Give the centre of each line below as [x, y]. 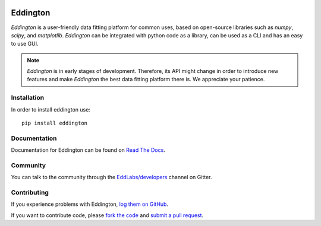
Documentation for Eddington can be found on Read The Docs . [88, 150]
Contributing [30, 193]
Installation [28, 98]
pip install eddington [55, 123]
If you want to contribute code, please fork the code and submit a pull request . [107, 215]
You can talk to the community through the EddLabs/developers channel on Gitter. [111, 177]
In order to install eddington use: [51, 109]
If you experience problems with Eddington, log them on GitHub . [90, 204]
